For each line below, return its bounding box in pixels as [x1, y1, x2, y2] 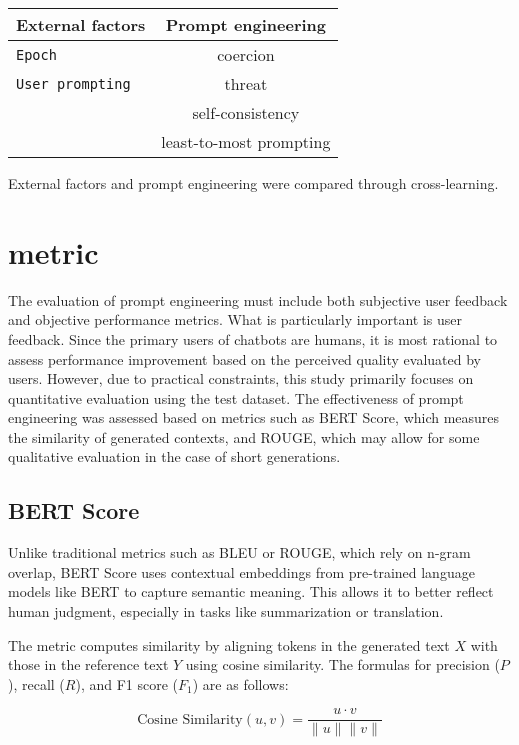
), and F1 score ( [75, 673, 179, 694]
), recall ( [8, 673, 65, 694]
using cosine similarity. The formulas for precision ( [185, 654, 500, 675]
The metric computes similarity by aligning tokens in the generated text [8, 634, 450, 655]
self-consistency [192, 101, 300, 124]
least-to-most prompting [161, 130, 331, 153]
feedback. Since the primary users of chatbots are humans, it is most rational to [8, 328, 498, 349]
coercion [217, 43, 275, 66]
